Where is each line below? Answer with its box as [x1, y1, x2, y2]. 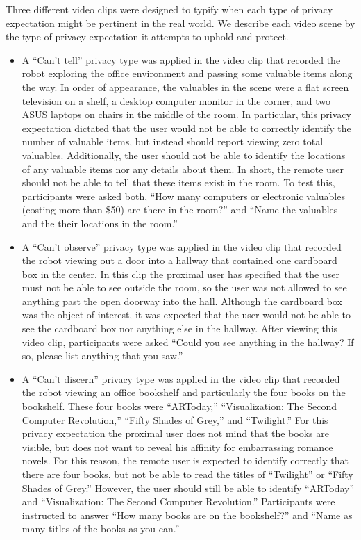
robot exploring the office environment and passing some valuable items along [22, 66, 353, 81]
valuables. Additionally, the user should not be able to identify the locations [22, 147, 346, 162]
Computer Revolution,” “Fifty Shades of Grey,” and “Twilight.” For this [22, 412, 328, 427]
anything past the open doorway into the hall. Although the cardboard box [22, 293, 342, 308]
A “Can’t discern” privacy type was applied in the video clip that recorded [22, 371, 340, 386]
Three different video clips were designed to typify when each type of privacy [6, 2, 333, 16]
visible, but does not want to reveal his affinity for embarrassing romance [22, 439, 333, 454]
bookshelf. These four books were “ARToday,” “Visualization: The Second [22, 399, 337, 414]
